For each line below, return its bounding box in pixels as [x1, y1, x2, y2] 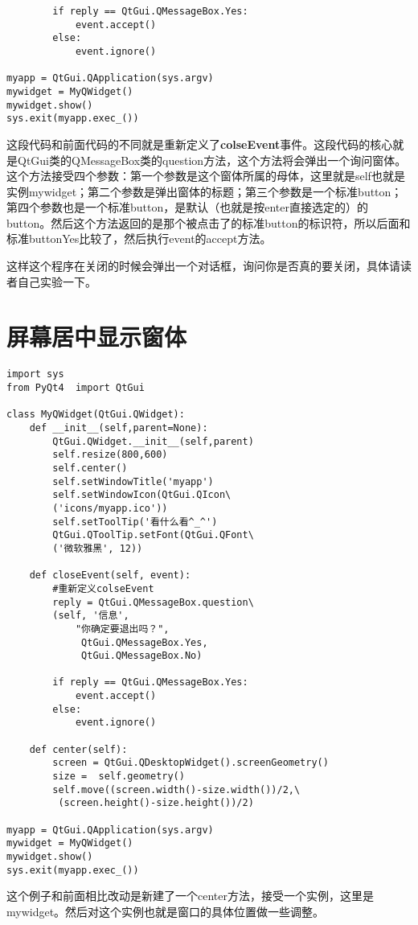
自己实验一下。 [17, 273, 96, 290]
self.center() [52, 462, 128, 474]
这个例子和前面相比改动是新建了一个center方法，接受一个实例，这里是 [6, 887, 374, 904]
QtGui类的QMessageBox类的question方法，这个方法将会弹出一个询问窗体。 [17, 151, 407, 168]
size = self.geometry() [52, 771, 185, 783]
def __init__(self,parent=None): [29, 422, 208, 434]
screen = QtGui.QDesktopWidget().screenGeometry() [52, 757, 329, 769]
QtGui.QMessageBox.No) [81, 650, 203, 662]
